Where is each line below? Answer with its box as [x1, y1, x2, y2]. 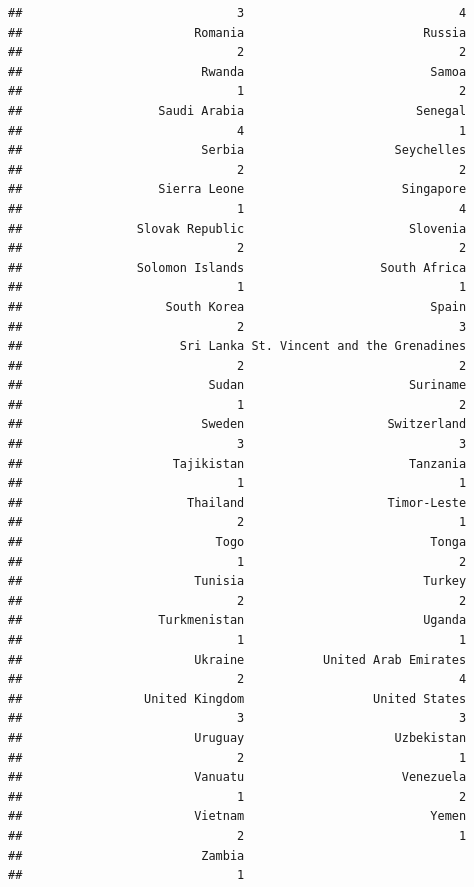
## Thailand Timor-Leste [8, 495, 467, 510]
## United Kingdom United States [8, 691, 467, 706]
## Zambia [8, 848, 245, 863]
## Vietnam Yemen [8, 809, 467, 824]
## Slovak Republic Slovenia [8, 221, 467, 236]
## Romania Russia [8, 25, 467, 40]
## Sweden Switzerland [8, 417, 467, 432]
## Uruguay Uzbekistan [8, 730, 467, 745]
